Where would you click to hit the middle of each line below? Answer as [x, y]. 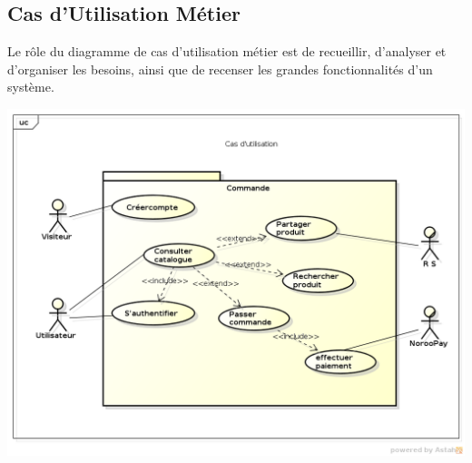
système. [31, 87]
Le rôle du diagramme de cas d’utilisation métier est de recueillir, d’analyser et [227, 51]
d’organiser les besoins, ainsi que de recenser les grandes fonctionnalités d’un [220, 69]
